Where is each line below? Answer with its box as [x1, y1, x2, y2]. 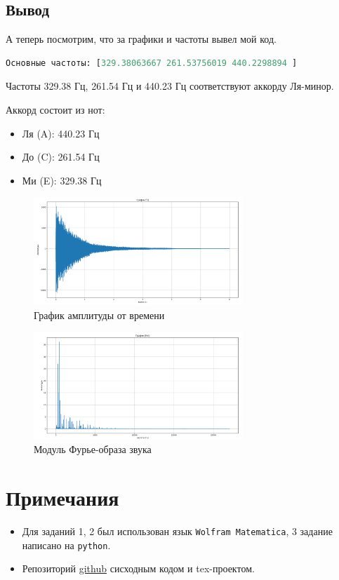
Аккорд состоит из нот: [6, 102, 105, 116]
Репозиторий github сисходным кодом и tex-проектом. [22, 561, 255, 576]
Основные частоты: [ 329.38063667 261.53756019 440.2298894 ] [6, 58, 298, 68]
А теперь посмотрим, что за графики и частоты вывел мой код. [6, 32, 277, 46]
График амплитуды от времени [34, 307, 165, 322]
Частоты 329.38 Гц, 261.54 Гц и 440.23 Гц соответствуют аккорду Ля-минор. [6, 79, 334, 93]
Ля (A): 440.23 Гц [22, 126, 100, 140]
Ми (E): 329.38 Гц [22, 173, 102, 187]
